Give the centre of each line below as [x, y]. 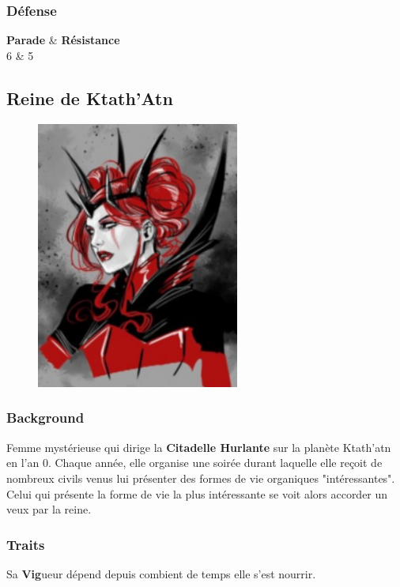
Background [45, 418]
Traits [26, 544]
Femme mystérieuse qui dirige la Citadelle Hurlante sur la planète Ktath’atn [199, 447]
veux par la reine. [49, 509]
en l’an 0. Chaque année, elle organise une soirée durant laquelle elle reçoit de [194, 463]
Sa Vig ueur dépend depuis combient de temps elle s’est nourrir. [161, 573]
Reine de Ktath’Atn [90, 98]
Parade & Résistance [63, 40]
